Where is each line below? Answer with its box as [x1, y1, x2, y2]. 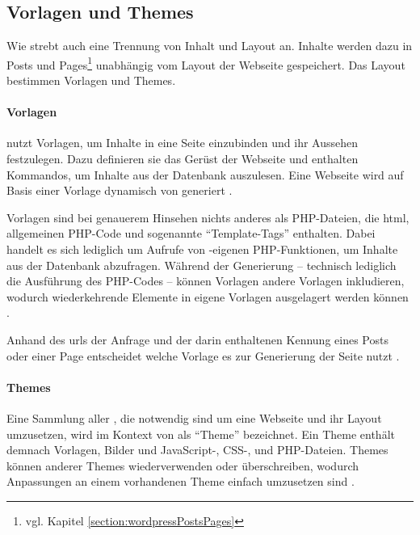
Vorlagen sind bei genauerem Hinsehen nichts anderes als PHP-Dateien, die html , [6, 209, 409, 225]
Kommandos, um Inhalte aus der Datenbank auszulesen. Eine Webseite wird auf [6, 166, 404, 183]
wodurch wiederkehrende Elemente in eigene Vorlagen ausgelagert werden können [6, 288, 409, 305]
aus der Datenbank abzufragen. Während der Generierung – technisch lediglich [6, 256, 397, 273]
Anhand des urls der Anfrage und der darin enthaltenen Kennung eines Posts [6, 331, 388, 348]
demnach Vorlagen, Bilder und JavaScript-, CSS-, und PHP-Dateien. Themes [6, 441, 388, 458]
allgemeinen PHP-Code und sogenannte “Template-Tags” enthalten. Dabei [6, 225, 376, 242]
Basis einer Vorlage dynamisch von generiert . [6, 182, 233, 199]
